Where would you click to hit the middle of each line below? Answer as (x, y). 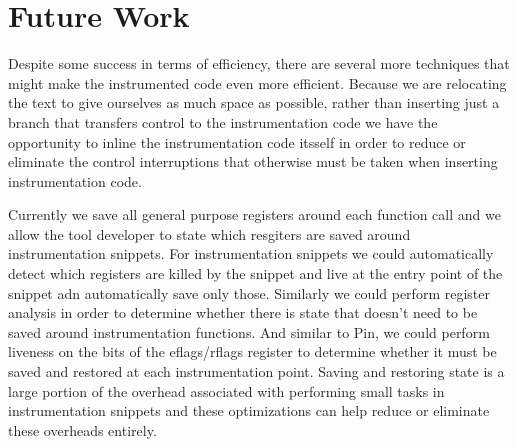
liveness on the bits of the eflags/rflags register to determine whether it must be (252, 351)
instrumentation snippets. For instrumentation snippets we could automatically (251, 253)
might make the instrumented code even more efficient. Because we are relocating (257, 82)
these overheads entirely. (82, 429)
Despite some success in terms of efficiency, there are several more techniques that (259, 63)
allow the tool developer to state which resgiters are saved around (209, 233)
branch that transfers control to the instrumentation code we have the (223, 121)
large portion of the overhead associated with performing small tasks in (226, 390)
